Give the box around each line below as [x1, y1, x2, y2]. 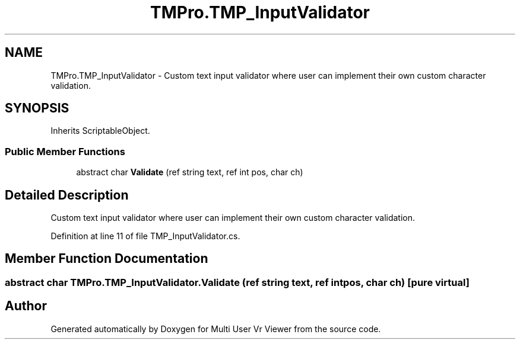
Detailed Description [5, 187, 129, 202]
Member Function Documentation [5, 251, 208, 266]
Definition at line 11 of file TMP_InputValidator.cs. [50, 231, 240, 242]
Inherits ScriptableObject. [50, 126, 150, 136]
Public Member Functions [5, 145, 125, 157]
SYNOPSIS [5, 101, 69, 116]
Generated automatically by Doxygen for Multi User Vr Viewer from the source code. [50, 323, 381, 334]
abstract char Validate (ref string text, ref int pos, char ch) [76, 167, 303, 178]
